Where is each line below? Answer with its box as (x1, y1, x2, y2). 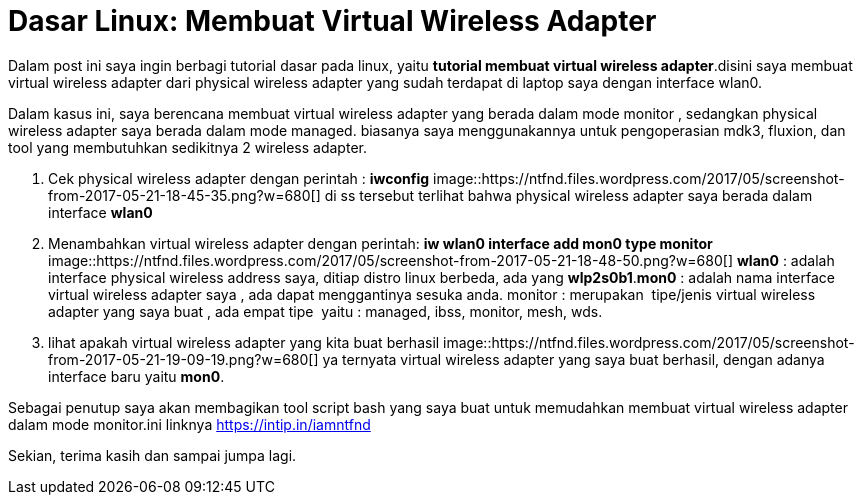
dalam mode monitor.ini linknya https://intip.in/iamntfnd (8, 415, 371, 433)
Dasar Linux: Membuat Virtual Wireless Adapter (8, 4, 657, 38)
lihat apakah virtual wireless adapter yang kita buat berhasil (48, 333, 440, 351)
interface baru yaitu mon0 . (48, 367, 225, 385)
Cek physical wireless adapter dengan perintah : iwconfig (48, 169, 430, 187)
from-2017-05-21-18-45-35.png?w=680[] (48, 186, 321, 204)
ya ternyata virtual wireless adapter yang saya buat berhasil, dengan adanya (322, 350, 825, 368)
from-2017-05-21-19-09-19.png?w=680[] (48, 350, 319, 368)
